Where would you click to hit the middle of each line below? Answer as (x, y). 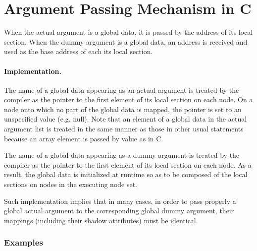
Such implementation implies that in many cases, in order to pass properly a (120, 201)
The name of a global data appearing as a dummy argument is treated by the (122, 155)
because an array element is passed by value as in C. (84, 138)
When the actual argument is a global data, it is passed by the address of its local (128, 32)
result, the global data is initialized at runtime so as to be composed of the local (126, 174)
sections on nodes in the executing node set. (71, 184)
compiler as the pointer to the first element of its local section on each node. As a (128, 164)
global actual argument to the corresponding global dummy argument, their (119, 211)
